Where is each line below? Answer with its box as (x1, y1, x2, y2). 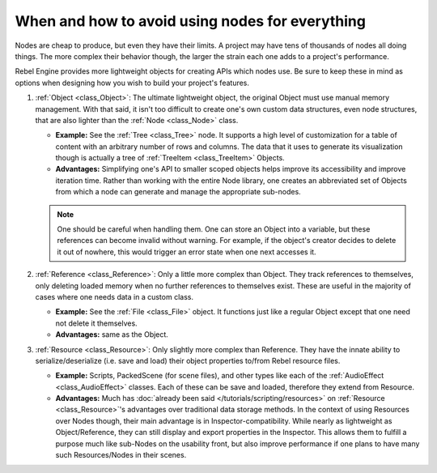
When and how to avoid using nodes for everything (15, 12, 366, 30)
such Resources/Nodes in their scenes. (55, 450, 187, 460)
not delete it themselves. (55, 318, 138, 328)
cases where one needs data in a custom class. (35, 292, 194, 301)
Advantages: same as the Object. (55, 330, 169, 339)
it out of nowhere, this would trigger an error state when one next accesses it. (57, 247, 316, 257)
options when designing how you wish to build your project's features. (15, 78, 250, 87)
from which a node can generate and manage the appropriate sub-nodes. (55, 187, 301, 197)
